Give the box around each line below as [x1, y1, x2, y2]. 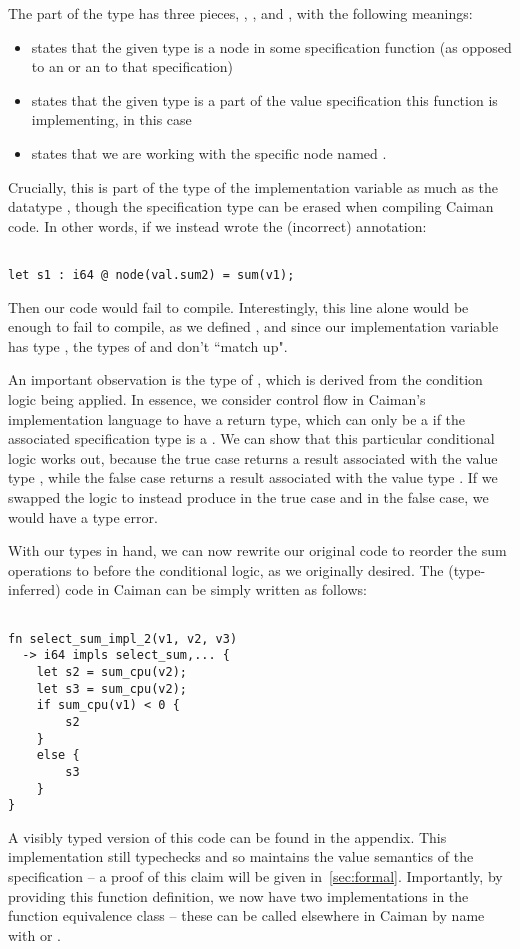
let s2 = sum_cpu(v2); [36, 664, 187, 679]
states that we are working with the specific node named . [31, 142, 387, 163]
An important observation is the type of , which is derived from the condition [8, 369, 483, 390]
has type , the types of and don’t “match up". [8, 335, 288, 356]
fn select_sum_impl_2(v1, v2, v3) [8, 631, 238, 646]
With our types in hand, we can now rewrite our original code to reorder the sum [8, 540, 507, 561]
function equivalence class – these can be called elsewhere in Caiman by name [8, 905, 485, 926]
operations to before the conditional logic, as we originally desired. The [8, 559, 444, 580]
